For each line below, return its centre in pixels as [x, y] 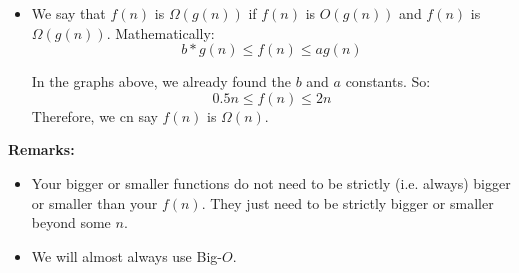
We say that [68, 13]
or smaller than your [94, 202]
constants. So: [388, 81]
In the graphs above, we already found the [161, 81]
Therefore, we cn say [94, 115]
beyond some [71, 222]
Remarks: [41, 149]
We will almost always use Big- [126, 255]
